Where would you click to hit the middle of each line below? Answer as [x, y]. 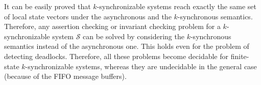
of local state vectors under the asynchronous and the [88, 16]
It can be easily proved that [48, 6]
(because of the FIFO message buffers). [65, 76]
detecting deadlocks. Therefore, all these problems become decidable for [116, 56]
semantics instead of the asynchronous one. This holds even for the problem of [127, 46]
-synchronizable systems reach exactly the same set [176, 6]
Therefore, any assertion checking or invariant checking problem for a [112, 26]
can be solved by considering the [134, 36]
